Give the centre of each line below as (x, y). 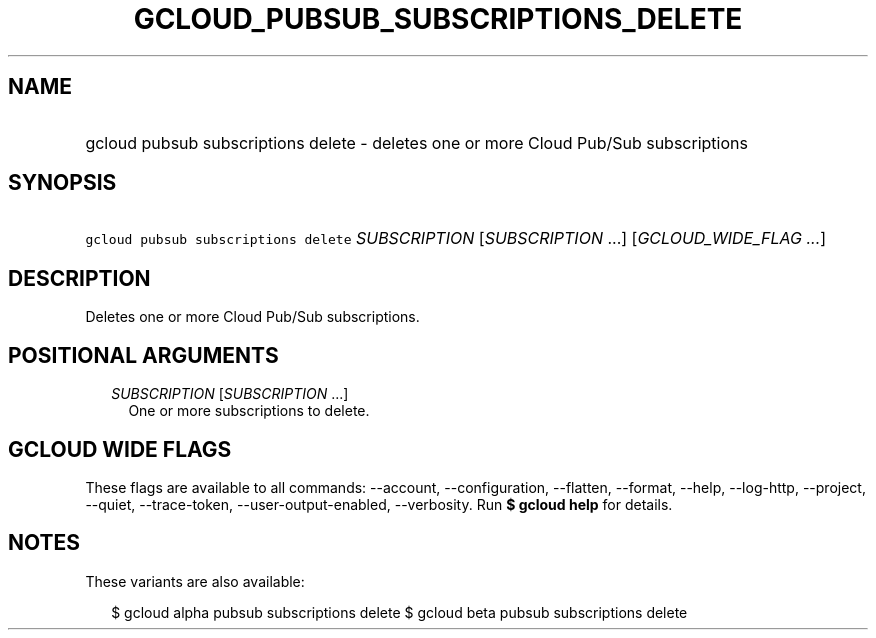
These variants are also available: (195, 581)
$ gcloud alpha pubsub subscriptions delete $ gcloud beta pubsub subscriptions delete (399, 612)
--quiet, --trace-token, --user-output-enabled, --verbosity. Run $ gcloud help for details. (379, 504)
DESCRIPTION (79, 278)
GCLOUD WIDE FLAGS (120, 449)
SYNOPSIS (62, 183)
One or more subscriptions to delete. (249, 411)
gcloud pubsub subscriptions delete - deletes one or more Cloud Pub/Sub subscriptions (416, 142)
